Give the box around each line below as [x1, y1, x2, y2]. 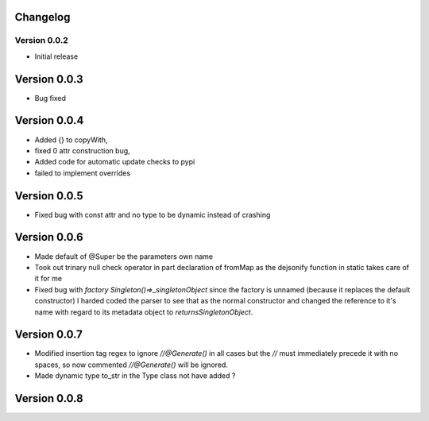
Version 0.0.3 [14, 72, 83, 86]
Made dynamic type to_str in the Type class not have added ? [34, 371, 236, 380]
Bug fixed [34, 93, 67, 102]
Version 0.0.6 [14, 230, 83, 244]
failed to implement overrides [34, 168, 131, 178]
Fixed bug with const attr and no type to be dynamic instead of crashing [34, 210, 271, 219]
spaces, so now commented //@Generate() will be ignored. [34, 360, 228, 369]
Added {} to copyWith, [34, 135, 108, 145]
